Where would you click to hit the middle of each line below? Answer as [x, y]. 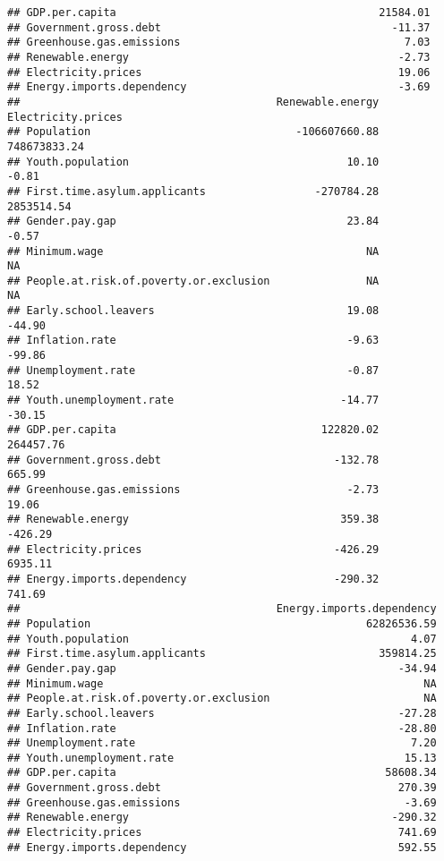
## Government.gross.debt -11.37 [219, 27]
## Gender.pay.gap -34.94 [222, 668]
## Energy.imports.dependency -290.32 [193, 579]
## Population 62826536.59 [222, 623]
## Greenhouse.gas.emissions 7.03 [219, 43]
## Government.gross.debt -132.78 [193, 460]
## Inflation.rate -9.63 [193, 341]
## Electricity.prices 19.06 [219, 72]
